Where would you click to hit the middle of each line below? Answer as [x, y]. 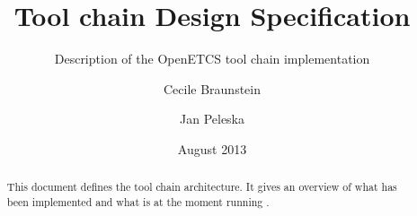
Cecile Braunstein [212, 88]
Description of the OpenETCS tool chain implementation [212, 59]
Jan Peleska [212, 119]
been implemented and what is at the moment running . [138, 201]
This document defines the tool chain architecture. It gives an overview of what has [202, 187]
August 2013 [212, 148]
